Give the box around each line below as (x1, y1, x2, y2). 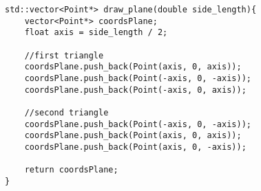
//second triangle (24, 107, 109, 117)
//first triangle (24, 50, 104, 60)
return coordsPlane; (24, 165, 118, 175)
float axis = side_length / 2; (24, 27, 168, 38)
